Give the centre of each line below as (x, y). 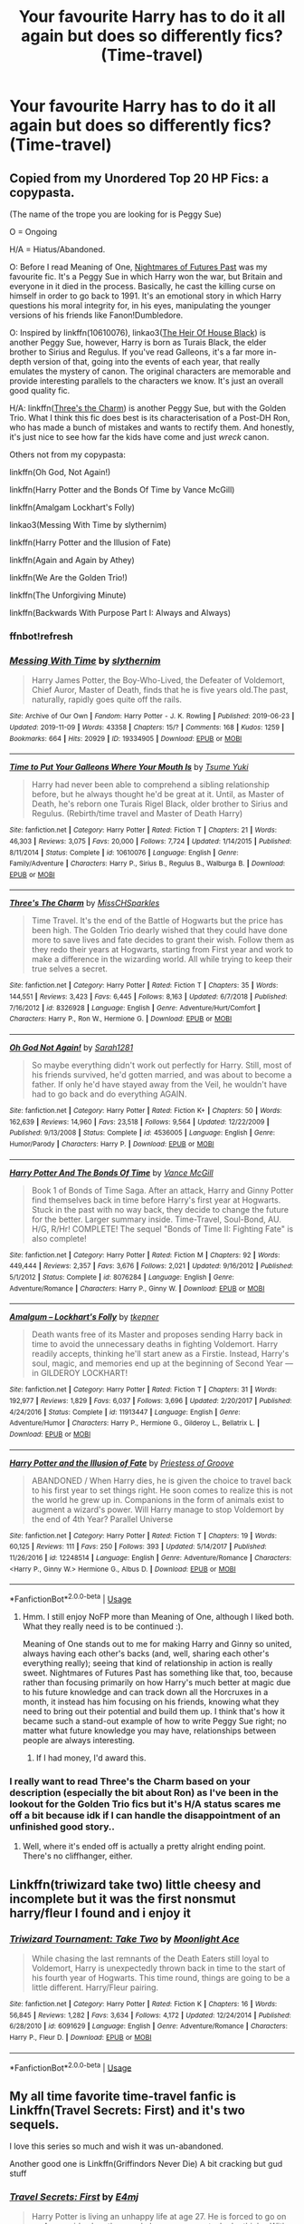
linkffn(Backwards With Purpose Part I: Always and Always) (120, 613)
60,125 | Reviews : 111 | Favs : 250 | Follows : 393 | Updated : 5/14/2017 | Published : (138, 1547)
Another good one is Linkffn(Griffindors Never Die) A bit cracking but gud (146, 2163)
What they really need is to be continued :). (103, 1626)
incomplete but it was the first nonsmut (123, 1899)
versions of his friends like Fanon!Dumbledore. (96, 315)
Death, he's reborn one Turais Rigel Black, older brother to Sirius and (160, 804)
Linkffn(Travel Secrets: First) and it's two (128, 2110)
